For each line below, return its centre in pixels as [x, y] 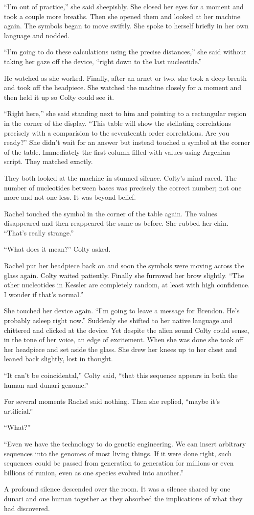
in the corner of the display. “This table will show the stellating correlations [118, 123]
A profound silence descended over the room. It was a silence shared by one [117, 489]
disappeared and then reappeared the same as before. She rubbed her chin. [116, 223]
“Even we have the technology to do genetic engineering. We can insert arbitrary [125, 443]
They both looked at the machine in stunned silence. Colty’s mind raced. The [120, 177]
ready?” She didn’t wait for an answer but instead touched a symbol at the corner [127, 142]
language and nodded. [37, 35]
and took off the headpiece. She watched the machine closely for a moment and [123, 87]
